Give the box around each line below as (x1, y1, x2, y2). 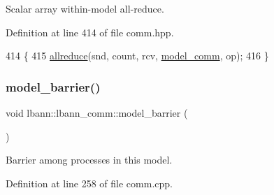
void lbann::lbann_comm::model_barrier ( (6, 106, 188, 120)
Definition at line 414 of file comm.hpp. (6, 24, 174, 39)
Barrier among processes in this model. (6, 152, 173, 167)
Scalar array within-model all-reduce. (6, 1, 164, 15)
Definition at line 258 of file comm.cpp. (6, 175, 173, 190)
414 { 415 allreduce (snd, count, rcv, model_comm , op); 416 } (6, 48, 269, 63)
